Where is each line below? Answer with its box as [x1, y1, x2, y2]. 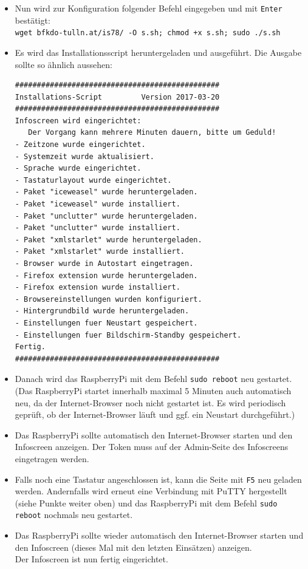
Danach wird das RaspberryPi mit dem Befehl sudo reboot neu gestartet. [15, 372, 292, 385]
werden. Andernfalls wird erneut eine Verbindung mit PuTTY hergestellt [15, 485, 287, 497]
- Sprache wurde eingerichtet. [15, 164, 142, 173]
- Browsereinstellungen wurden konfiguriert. [15, 295, 202, 304]
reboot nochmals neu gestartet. [15, 508, 133, 521]
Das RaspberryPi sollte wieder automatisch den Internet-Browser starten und [15, 529, 304, 542]
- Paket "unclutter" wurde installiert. [15, 223, 180, 233]
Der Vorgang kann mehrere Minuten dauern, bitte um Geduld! [28, 128, 276, 137]
